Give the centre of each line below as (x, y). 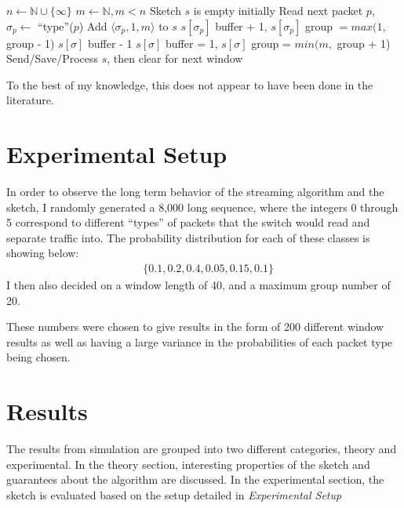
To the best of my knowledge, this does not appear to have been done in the (190, 84)
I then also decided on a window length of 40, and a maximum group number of (198, 285)
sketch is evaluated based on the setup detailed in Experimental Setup (174, 494)
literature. (30, 100)
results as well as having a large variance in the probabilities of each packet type (200, 341)
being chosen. (38, 357)
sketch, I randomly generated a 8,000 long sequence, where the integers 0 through (202, 207)
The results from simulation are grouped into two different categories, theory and (202, 449)
